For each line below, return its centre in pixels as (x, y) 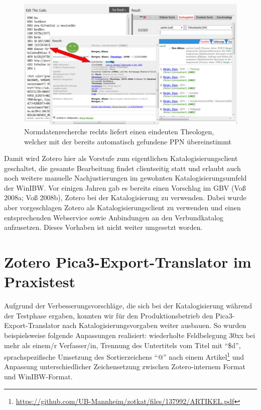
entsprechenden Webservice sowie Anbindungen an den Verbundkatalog (114, 217)
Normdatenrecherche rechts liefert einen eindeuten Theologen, (119, 131)
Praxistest (40, 281)
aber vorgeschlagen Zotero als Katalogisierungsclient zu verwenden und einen (122, 208)
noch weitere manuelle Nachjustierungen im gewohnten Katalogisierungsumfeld (125, 178)
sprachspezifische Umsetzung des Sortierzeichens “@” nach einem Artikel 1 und (124, 356)
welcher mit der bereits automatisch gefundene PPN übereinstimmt (128, 141)
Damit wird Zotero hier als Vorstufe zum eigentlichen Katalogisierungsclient (121, 158)
